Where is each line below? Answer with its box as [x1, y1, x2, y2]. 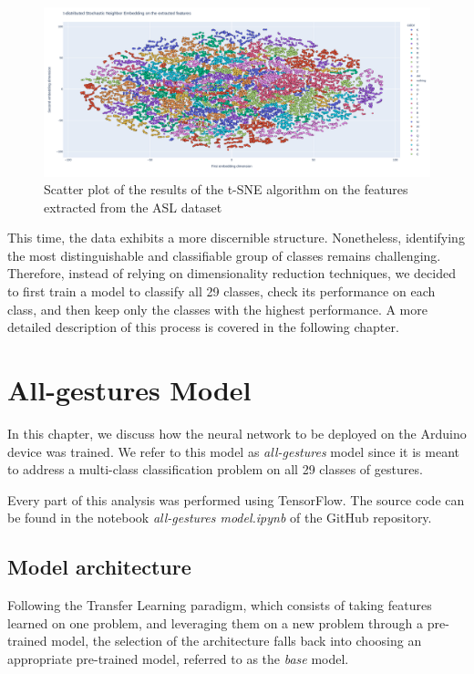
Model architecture [7, 553, 191, 581]
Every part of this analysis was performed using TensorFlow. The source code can [7, 490, 465, 509]
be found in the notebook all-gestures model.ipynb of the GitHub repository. [7, 508, 432, 527]
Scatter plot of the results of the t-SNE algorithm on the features [44, 180, 408, 199]
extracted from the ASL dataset [44, 197, 222, 216]
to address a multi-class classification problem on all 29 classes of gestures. [7, 460, 423, 479]
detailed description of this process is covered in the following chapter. [7, 317, 399, 337]
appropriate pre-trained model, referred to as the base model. [7, 648, 349, 668]
